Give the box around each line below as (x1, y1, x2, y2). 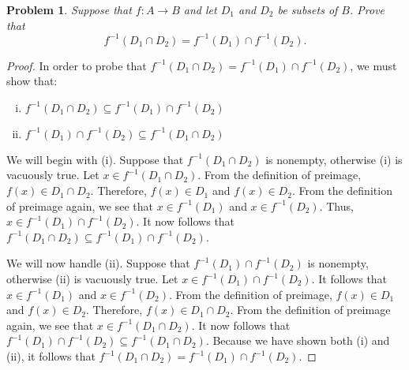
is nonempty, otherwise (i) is (265, 151, 403, 167)
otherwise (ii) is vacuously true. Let (6, 271, 178, 287)
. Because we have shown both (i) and (205, 332, 390, 349)
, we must (350, 57, 397, 73)
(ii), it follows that (6, 348, 96, 364)
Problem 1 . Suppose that (6, 2, 132, 17)
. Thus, (319, 197, 354, 214)
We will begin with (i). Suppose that (6, 151, 184, 167)
